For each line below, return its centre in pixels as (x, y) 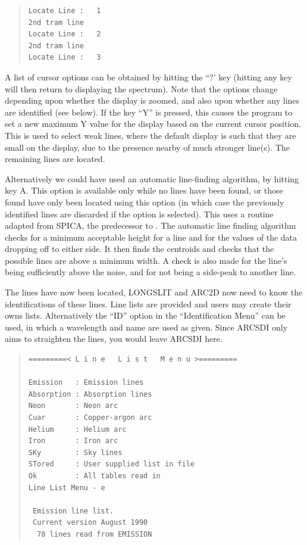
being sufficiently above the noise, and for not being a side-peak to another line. (151, 272)
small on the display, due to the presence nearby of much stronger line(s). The (147, 147)
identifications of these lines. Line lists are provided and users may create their (148, 303)
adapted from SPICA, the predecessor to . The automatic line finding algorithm (151, 225)
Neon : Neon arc (73, 406)
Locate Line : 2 (65, 34)
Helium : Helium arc (77, 429)
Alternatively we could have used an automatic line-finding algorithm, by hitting (152, 178)
